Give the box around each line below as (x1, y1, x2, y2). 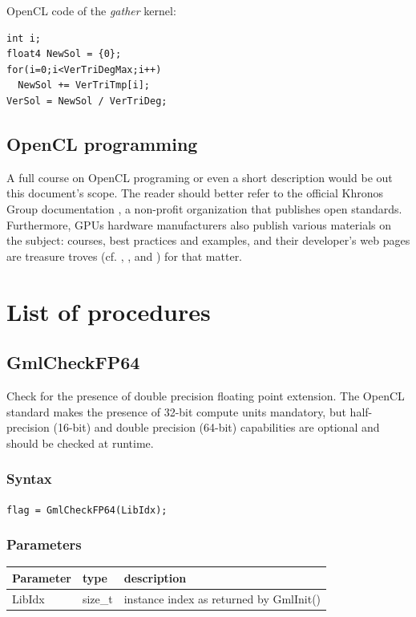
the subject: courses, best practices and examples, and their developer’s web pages (6, 232, 410, 249)
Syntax (6, 469, 52, 489)
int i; (6, 32, 41, 44)
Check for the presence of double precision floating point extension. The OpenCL (6, 387, 405, 404)
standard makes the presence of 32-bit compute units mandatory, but (6, 403, 346, 420)
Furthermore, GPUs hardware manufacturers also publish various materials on (6, 216, 392, 233)
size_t (82, 590, 113, 607)
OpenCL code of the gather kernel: (6, 2, 176, 18)
